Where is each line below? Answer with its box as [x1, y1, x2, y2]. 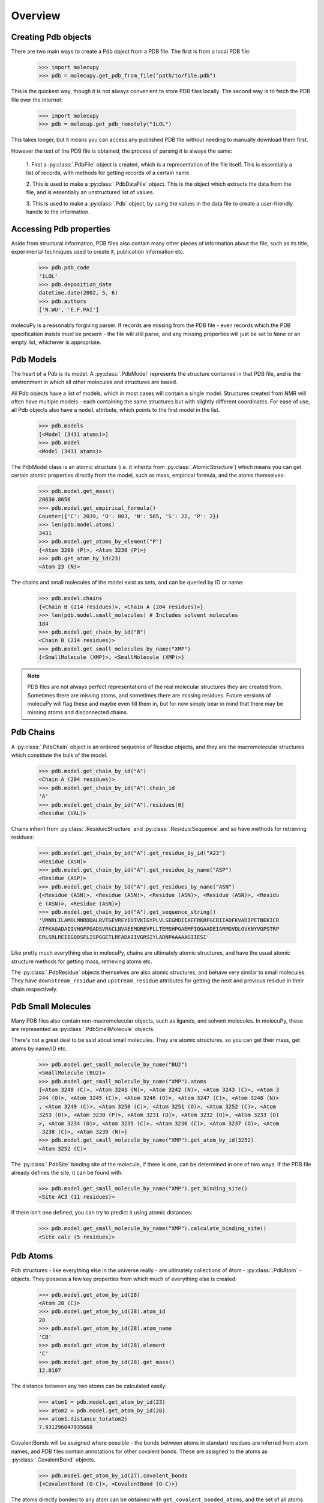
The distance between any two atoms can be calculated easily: [11, 1383, 167, 1390]
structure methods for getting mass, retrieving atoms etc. [11, 958, 152, 965]
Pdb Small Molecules [11, 1001, 91, 1011]
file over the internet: [11, 96, 63, 103]
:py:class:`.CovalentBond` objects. [11, 1456, 95, 1463]
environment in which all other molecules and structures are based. [11, 379, 178, 386]
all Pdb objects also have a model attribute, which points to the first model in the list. [11, 406, 220, 414]
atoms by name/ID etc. [11, 1045, 67, 1052]
